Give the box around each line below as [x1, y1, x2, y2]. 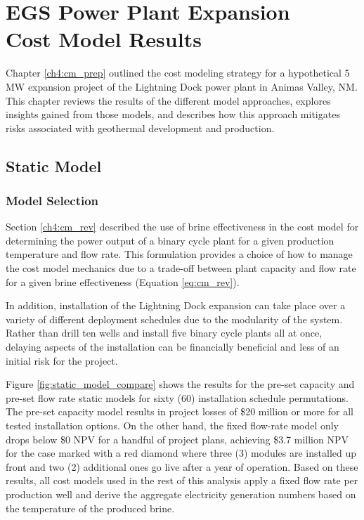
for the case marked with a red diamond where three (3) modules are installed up [6, 446, 356, 460]
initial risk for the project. [6, 353, 118, 368]
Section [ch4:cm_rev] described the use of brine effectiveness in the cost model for [6, 219, 359, 234]
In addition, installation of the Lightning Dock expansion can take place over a [6, 298, 346, 313]
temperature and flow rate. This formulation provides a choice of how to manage [6, 247, 353, 261]
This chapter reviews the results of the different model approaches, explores [6, 93, 331, 108]
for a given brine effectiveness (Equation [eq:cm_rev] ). [6, 274, 240, 289]
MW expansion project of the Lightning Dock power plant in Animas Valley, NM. [6, 79, 358, 93]
